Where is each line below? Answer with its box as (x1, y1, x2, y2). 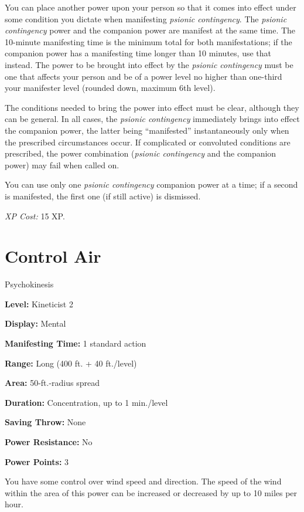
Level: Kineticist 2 (5, 297, 73, 310)
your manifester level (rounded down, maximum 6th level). (5, 82, 216, 94)
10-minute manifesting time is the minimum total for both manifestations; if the (5, 35, 292, 48)
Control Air (5, 244, 101, 268)
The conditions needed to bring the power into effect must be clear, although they (5, 101, 299, 113)
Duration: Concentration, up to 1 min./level (5, 396, 168, 408)
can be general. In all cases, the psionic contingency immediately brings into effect (5, 113, 300, 125)
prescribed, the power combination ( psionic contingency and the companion (5, 147, 276, 160)
